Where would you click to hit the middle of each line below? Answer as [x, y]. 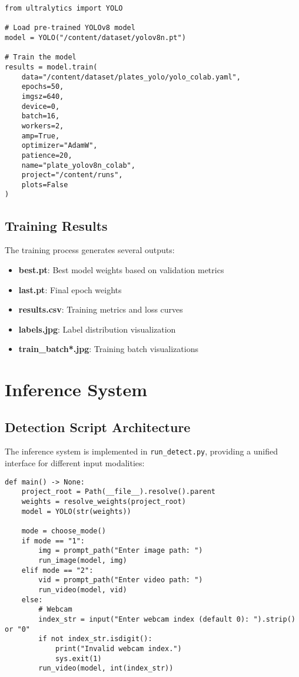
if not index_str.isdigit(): [95, 639]
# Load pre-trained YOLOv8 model [70, 28]
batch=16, [41, 116]
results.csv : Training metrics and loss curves [101, 309]
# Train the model [41, 57]
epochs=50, [43, 87]
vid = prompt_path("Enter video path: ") [121, 580]
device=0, [41, 106]
